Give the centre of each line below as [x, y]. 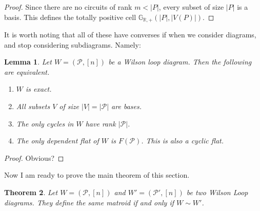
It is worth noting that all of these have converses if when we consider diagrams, [130, 35]
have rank [101, 123]
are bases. [126, 106]
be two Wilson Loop [217, 192]
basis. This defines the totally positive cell [70, 17]
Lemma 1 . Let [28, 62]
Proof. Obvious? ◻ [34, 157]
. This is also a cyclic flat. [182, 141]
